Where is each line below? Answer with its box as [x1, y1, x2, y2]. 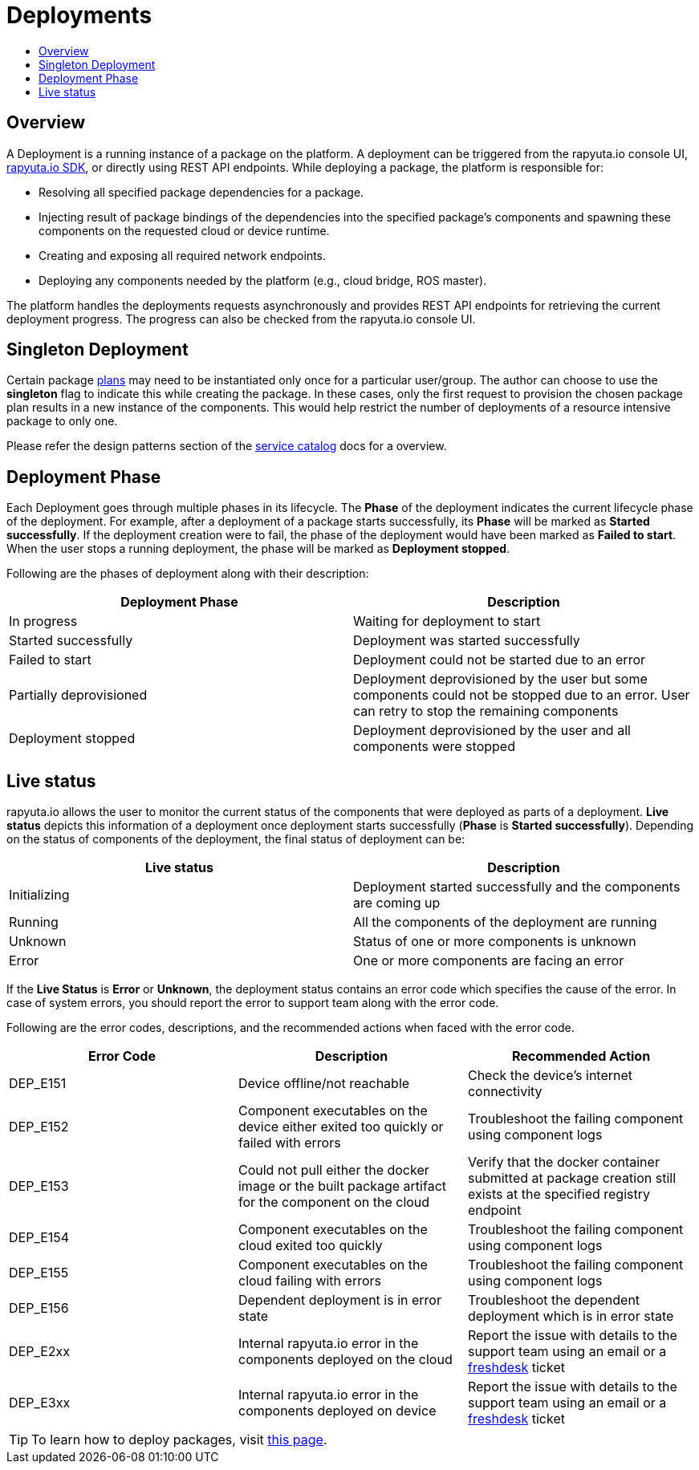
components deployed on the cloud [238, 1351, 453, 1368]
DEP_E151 [9, 1075, 67, 1092]
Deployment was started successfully [353, 632, 580, 649]
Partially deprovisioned [9, 687, 148, 704]
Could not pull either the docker [238, 1162, 429, 1179]
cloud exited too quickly [238, 1237, 383, 1254]
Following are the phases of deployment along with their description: [6, 566, 369, 581]
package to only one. [6, 414, 118, 428]
